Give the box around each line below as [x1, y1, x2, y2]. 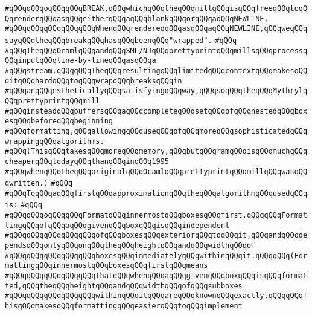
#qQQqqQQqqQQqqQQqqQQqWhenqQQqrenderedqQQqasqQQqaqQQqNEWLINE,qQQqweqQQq [5, 24, 308, 33]
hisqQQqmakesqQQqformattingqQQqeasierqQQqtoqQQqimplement [5, 302, 243, 311]
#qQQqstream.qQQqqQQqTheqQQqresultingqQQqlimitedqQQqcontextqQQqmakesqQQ [5, 66, 308, 75]
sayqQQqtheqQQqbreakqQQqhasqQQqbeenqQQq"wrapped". [5, 36, 212, 45]
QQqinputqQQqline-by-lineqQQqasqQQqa [5, 56, 156, 65]
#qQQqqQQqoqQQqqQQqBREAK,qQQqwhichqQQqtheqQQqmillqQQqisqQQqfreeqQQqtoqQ [5, 4, 308, 13]
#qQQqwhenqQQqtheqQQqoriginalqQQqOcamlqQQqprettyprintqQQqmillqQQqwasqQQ [5, 167, 308, 176]
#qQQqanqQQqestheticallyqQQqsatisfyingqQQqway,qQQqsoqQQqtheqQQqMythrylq [5, 86, 308, 96]
